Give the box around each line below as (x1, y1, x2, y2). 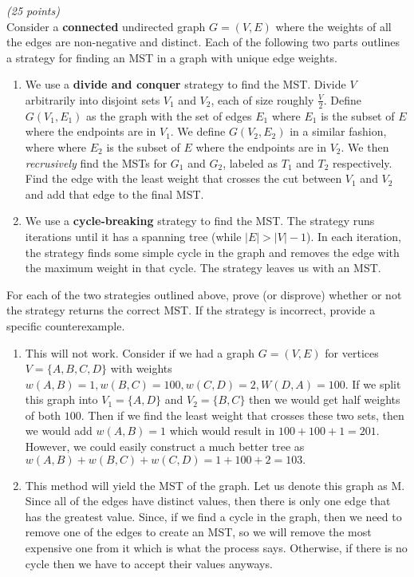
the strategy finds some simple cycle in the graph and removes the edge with (25, 243, 400, 260)
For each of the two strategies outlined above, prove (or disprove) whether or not (6, 286, 402, 302)
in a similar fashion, (290, 123, 387, 140)
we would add (25, 422, 93, 439)
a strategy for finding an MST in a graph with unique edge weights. (6, 49, 337, 65)
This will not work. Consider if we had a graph (25, 344, 255, 361)
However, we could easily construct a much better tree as (25, 438, 305, 455)
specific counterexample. (6, 317, 125, 334)
